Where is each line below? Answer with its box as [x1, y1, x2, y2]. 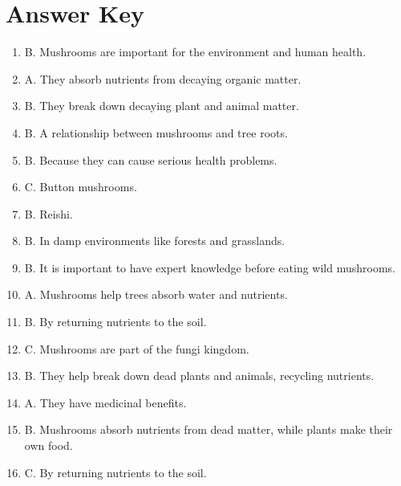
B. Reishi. [24, 205, 73, 222]
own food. [24, 437, 73, 454]
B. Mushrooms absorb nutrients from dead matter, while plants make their [24, 421, 393, 438]
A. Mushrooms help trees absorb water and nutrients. [24, 286, 288, 303]
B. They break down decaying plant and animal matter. [24, 97, 299, 114]
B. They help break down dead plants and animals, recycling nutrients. [24, 367, 375, 384]
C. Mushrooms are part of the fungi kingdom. [24, 340, 249, 357]
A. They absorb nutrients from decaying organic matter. [24, 70, 302, 87]
